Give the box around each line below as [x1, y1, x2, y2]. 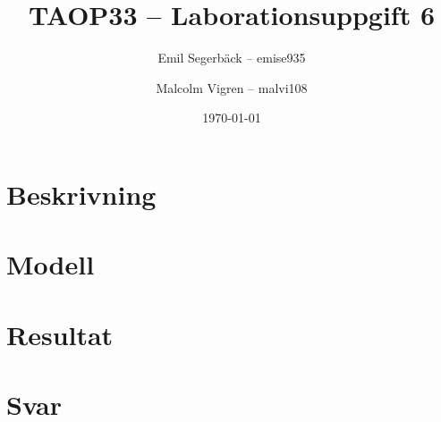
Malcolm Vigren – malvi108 [156, 78, 308, 97]
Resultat [6, 316, 114, 352]
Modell [6, 246, 95, 283]
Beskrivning [6, 175, 157, 212]
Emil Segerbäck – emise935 [157, 48, 306, 67]
